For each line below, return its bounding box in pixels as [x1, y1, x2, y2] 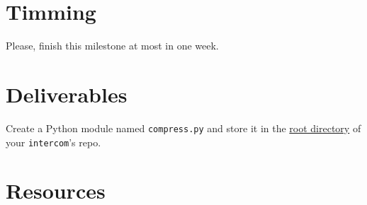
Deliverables [6, 79, 128, 108]
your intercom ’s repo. [6, 134, 101, 149]
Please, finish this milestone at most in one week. [6, 38, 219, 53]
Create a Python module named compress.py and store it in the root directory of [6, 120, 361, 135]
